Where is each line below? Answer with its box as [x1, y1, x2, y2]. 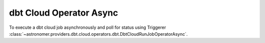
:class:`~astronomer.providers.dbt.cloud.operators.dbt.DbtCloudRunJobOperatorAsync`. [9, 31, 188, 37]
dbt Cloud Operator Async [9, 7, 118, 18]
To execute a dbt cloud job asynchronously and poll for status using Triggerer [9, 24, 166, 30]
